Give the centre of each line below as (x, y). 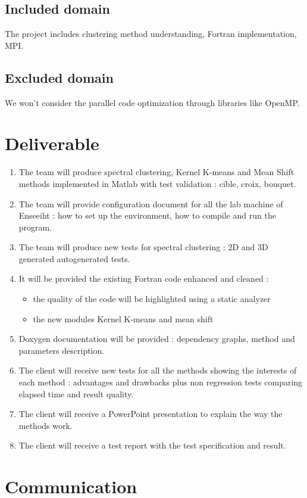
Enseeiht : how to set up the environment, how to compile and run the (147, 215)
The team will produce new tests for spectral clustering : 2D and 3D (143, 247)
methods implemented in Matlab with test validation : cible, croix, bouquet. (157, 183)
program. (35, 227)
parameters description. (62, 350)
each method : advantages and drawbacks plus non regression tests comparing (161, 382)
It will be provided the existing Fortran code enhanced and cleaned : (144, 278)
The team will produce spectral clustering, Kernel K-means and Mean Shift (156, 172)
